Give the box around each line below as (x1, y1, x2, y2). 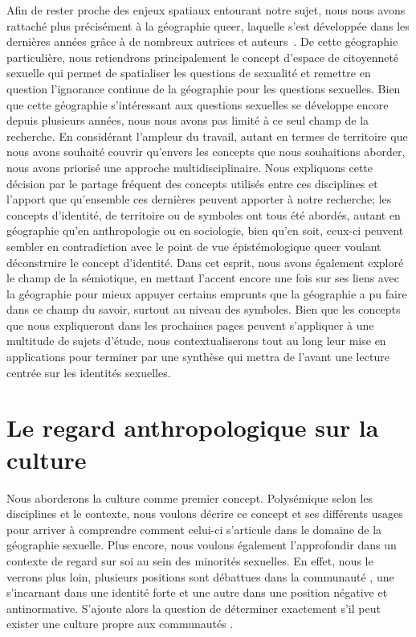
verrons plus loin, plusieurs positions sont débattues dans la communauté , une (6, 568, 394, 585)
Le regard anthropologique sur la (6, 411, 379, 444)
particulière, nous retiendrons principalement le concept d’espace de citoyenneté (6, 48, 399, 65)
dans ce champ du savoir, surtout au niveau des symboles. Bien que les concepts (6, 301, 401, 318)
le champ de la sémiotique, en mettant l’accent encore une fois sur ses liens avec (6, 269, 399, 286)
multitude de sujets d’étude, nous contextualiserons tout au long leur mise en (6, 332, 386, 349)
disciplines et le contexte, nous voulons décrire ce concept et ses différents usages (6, 505, 403, 522)
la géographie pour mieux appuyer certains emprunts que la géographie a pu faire (6, 285, 407, 302)
